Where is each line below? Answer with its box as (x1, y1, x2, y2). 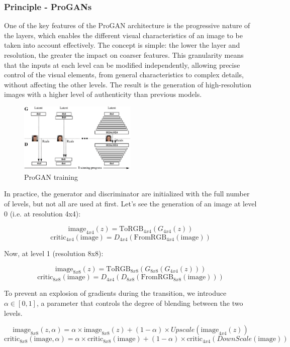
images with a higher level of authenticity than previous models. (4, 89, 202, 99)
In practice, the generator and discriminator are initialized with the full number (4, 188, 250, 199)
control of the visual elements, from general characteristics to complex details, (4, 69, 244, 80)
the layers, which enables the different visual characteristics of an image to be (4, 30, 243, 40)
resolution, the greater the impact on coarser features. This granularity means (4, 50, 244, 60)
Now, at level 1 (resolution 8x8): (4, 248, 104, 258)
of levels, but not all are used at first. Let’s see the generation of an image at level (4, 198, 257, 208)
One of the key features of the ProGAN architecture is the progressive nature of (4, 20, 250, 31)
